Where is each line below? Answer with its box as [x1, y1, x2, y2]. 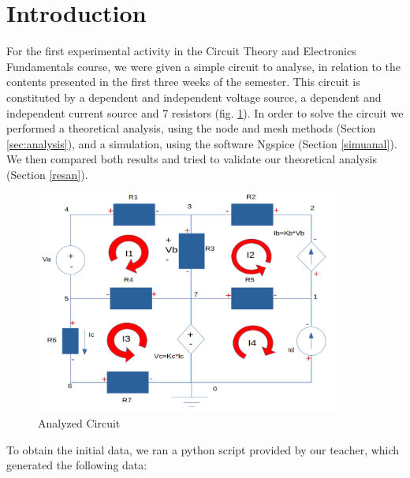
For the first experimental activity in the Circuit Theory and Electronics [6, 43, 356, 59]
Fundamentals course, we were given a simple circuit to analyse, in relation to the [6, 58, 401, 74]
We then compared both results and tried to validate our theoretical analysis [6, 151, 377, 167]
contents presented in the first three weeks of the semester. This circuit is [6, 73, 360, 90]
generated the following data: [6, 457, 147, 473]
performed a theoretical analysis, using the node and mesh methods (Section [6, 120, 376, 136]
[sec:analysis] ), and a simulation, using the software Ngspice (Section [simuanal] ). [6, 135, 397, 151]
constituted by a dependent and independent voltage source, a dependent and [6, 88, 382, 105]
